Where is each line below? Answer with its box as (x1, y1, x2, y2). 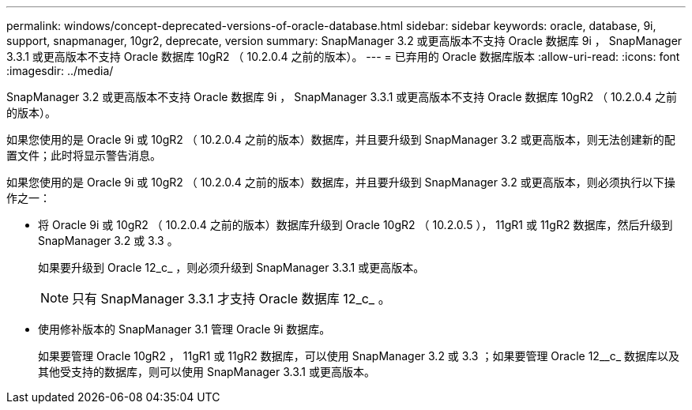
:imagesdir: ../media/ (6, 64, 114, 77)
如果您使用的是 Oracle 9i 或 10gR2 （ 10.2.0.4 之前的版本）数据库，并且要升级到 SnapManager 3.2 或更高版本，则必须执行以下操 (6, 175, 675, 189)
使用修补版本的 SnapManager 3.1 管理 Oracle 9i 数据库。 (38, 322, 331, 336)
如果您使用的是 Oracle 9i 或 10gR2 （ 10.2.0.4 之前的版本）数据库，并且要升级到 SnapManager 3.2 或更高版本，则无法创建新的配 (6, 133, 675, 146)
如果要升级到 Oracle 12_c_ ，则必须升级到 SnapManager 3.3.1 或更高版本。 (38, 261, 425, 274)
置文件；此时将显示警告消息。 (6, 149, 161, 162)
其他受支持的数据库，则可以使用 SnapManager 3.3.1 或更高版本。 (38, 365, 375, 378)
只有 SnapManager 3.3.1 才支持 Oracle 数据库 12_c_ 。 (72, 291, 391, 307)
